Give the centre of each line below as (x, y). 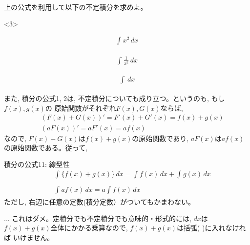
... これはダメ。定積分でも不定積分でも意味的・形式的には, (98, 218)
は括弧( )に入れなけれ (211, 228)
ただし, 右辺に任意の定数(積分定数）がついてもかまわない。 (99, 201)
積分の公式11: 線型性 (37, 164)
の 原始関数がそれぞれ (81, 108)
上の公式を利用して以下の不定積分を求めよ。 (76, 7)
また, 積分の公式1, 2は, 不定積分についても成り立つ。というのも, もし (115, 98)
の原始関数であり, (160, 138)
